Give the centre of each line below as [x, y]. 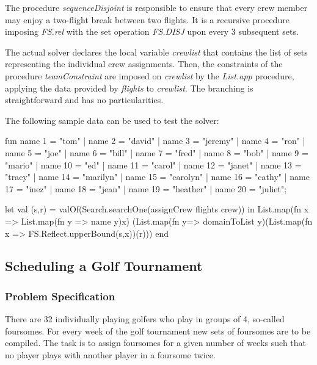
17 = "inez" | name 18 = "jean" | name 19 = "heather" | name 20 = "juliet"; [146, 188]
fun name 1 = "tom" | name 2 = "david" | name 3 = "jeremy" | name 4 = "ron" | [155, 141]
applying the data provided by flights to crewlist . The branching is [129, 88]
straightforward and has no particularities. [84, 100]
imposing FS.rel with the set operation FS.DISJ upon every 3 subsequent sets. [152, 31]
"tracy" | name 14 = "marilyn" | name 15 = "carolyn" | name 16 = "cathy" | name [157, 177]
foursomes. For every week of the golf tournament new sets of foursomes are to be [158, 331]
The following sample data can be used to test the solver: [112, 120]
